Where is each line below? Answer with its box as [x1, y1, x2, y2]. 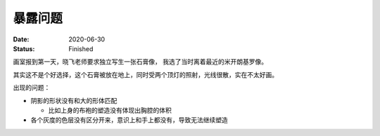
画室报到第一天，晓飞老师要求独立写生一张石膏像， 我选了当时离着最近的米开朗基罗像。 [13, 57, 267, 66]
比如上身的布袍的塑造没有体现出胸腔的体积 [48, 106, 172, 114]
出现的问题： [13, 83, 51, 92]
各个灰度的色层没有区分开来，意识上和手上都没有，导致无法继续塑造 [30, 116, 228, 124]
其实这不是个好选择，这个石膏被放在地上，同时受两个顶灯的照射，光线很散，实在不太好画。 [13, 70, 278, 79]
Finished [68, 44, 94, 53]
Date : [13, 35, 30, 43]
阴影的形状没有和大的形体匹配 [30, 96, 118, 104]
